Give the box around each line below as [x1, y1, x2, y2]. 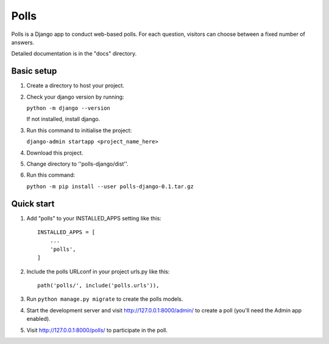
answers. [11, 38, 35, 46]
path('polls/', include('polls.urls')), [37, 282, 160, 289]
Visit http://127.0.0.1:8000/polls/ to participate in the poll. [26, 326, 168, 334]
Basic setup [11, 66, 57, 76]
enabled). [26, 315, 51, 323]
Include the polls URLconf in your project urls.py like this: [26, 268, 170, 275]
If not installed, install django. [26, 116, 101, 123]
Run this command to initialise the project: [26, 127, 132, 134]
